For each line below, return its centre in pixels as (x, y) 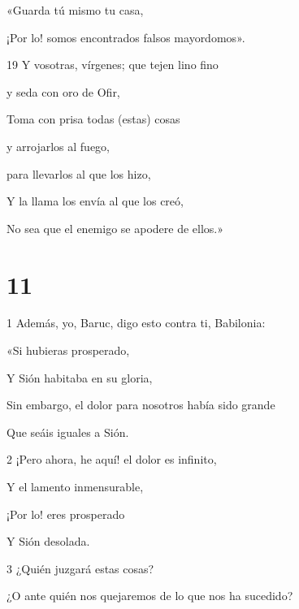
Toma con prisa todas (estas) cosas (93, 119)
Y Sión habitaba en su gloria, (80, 377)
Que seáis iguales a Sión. (68, 432)
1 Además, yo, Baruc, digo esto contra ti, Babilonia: (136, 323)
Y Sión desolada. (48, 541)
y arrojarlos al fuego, (58, 146)
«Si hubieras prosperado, (68, 350)
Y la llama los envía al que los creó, (95, 201)
